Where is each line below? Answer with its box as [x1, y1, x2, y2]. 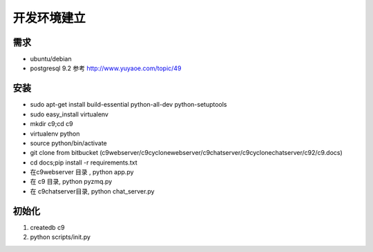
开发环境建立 [12, 10, 86, 25]
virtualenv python [30, 129, 80, 138]
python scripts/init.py [30, 233, 91, 241]
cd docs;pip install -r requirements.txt [30, 158, 137, 167]
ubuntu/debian [30, 55, 72, 63]
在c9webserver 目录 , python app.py [30, 168, 134, 176]
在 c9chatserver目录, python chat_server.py [30, 187, 155, 196]
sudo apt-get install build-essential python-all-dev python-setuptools [30, 101, 227, 109]
